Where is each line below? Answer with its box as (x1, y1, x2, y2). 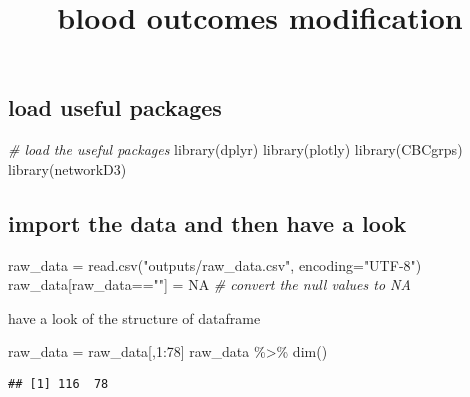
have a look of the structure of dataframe (8, 307, 261, 328)
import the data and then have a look (8, 207, 407, 238)
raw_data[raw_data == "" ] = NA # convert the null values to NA (8, 274, 411, 295)
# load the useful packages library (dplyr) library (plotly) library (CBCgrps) (8, 139, 463, 160)
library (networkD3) (8, 158, 127, 179)
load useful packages (8, 92, 222, 123)
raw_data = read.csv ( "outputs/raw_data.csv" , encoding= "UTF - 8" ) (8, 254, 422, 275)
